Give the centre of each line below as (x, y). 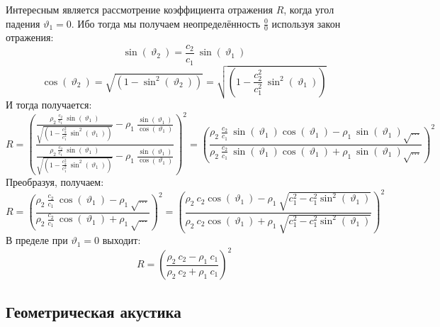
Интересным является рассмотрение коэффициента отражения (139, 9)
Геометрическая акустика (94, 311)
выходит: (122, 240)
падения (23, 23)
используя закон (306, 23)
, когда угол (309, 9)
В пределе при (37, 240)
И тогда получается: (49, 105)
